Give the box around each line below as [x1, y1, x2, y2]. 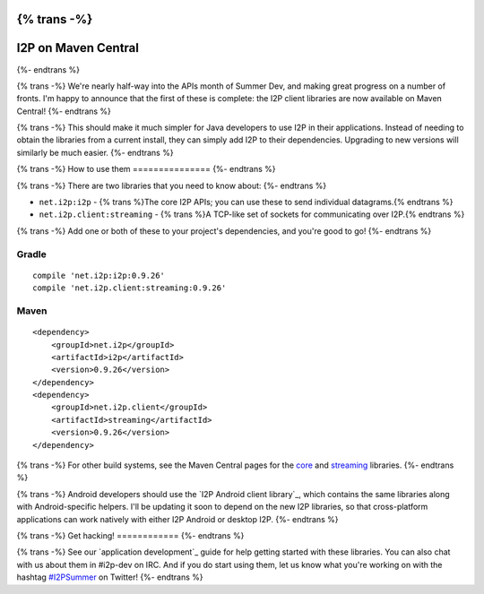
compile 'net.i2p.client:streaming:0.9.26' [32, 283, 227, 293]
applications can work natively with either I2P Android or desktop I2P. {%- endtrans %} [16, 513, 340, 524]
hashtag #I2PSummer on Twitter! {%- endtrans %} [16, 572, 203, 582]
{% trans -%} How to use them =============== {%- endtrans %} [16, 164, 276, 175]
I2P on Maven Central [16, 40, 139, 56]
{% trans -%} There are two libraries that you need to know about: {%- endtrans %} [16, 180, 327, 191]
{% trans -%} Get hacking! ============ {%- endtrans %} [16, 529, 245, 541]
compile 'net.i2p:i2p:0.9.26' [32, 270, 166, 280]
